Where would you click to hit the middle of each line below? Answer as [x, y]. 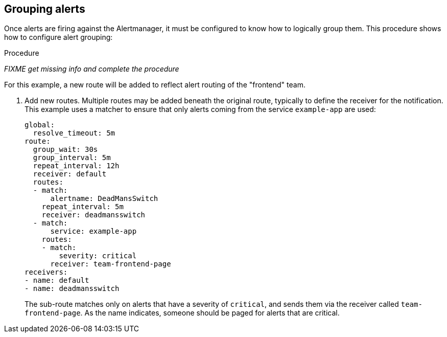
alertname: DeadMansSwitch [104, 199]
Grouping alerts [45, 9]
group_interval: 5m [72, 158]
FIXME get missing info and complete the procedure [92, 69]
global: [40, 125]
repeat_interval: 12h [76, 166]
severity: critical [98, 256]
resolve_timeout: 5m [74, 133]
